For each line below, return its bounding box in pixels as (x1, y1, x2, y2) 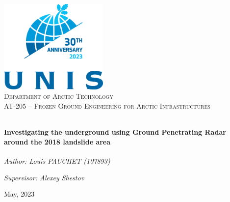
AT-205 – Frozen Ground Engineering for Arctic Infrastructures (4, 101, 210, 111)
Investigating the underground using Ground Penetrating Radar (4, 127, 226, 137)
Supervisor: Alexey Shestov (4, 172, 84, 182)
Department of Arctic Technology (4, 91, 113, 101)
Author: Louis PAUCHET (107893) (4, 155, 110, 166)
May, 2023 (4, 189, 35, 199)
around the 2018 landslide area (4, 136, 111, 146)
